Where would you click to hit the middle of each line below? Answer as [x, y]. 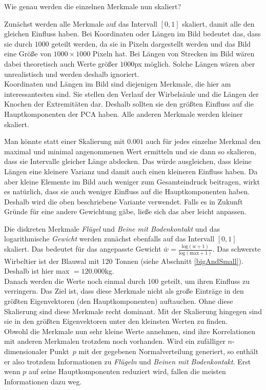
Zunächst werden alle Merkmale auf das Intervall [81, 23]
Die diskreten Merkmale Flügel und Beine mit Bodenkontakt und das [112, 228]
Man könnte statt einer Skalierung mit [65, 141]
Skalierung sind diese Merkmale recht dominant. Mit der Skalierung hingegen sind [133, 311]
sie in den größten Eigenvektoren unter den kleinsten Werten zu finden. [116, 321]
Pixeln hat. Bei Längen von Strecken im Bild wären [173, 54]
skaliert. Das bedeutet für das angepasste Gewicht [83, 249]
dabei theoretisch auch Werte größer [61, 63]
